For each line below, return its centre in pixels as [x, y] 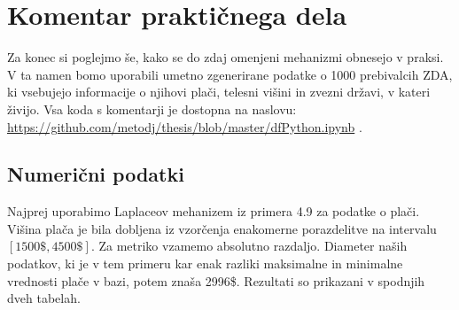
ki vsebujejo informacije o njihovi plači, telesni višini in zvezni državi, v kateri [219, 92]
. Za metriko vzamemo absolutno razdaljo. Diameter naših [249, 246]
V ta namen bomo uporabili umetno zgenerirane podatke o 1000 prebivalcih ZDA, [230, 74]
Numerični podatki [96, 174]
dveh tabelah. [44, 298]
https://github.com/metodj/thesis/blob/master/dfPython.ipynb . [185, 126]
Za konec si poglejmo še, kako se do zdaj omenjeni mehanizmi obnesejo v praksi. [226, 57]
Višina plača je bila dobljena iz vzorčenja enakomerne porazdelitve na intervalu [222, 228]
